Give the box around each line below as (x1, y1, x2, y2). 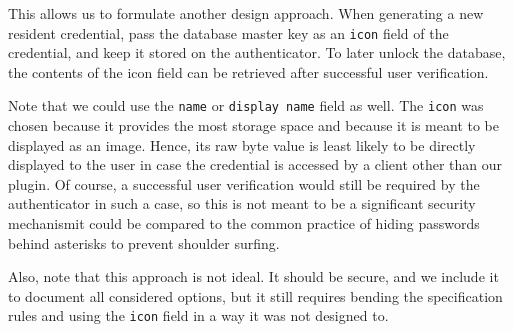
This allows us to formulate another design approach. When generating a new (8, 3, 484, 23)
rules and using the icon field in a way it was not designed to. (8, 305, 389, 326)
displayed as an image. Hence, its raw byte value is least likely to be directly (8, 134, 476, 155)
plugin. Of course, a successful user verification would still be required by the (8, 173, 480, 194)
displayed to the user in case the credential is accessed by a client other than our (8, 154, 503, 175)
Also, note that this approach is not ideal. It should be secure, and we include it (8, 266, 499, 287)
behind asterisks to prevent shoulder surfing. (8, 232, 280, 253)
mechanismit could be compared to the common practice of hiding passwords (8, 213, 480, 234)
